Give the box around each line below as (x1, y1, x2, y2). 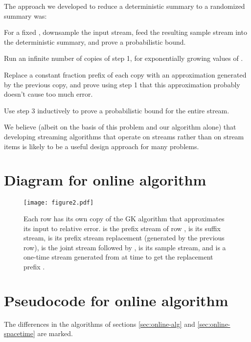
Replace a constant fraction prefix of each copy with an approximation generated (4, 69, 247, 79)
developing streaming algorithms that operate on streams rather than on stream (4, 131, 244, 141)
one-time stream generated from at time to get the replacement (23, 252, 213, 262)
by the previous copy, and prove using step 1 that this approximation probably (4, 79, 240, 89)
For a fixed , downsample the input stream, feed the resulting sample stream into (4, 27, 247, 37)
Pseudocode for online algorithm (4, 290, 228, 310)
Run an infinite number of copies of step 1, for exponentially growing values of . (4, 53, 243, 63)
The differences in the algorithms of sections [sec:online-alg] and (4, 318, 195, 329)
